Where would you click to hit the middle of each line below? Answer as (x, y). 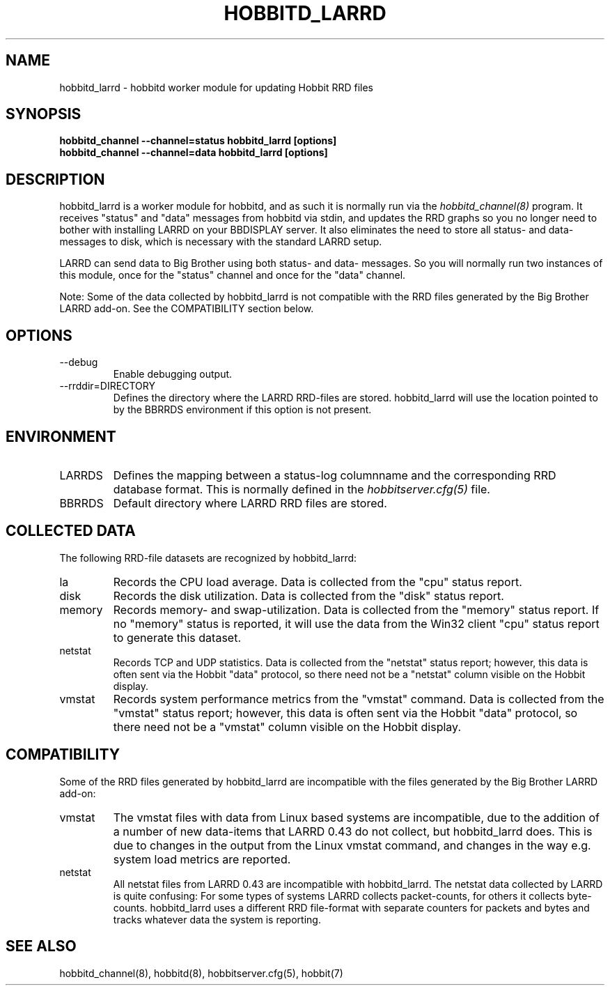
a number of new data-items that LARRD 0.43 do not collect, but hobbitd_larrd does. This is (353, 831)
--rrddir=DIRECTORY (107, 386)
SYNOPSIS (44, 114)
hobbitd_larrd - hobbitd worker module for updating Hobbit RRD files (216, 87)
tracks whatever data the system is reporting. (217, 919)
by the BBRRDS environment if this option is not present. (242, 410)
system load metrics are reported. (202, 859)
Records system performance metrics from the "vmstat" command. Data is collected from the (359, 699)
